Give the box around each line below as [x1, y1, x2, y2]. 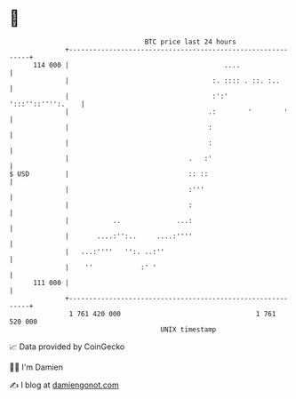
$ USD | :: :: [9, 169, 209, 179]
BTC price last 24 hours [144, 37, 237, 46]
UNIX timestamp [160, 324, 217, 334]
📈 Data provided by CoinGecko [9, 341, 125, 352]
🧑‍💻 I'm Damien [9, 362, 64, 372]
